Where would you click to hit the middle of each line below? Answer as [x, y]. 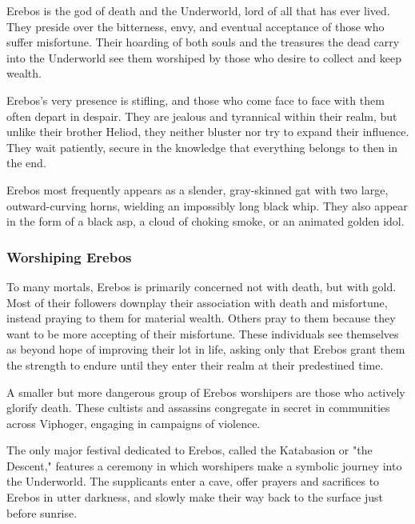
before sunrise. [42, 512]
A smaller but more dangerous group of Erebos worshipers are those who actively [206, 392]
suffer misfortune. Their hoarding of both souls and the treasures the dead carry [203, 42]
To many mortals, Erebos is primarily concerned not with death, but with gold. [202, 286]
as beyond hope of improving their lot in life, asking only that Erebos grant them [206, 349]
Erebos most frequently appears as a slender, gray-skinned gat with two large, [198, 189]
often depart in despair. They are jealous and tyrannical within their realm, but [202, 116]
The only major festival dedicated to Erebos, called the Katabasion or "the [190, 450]
